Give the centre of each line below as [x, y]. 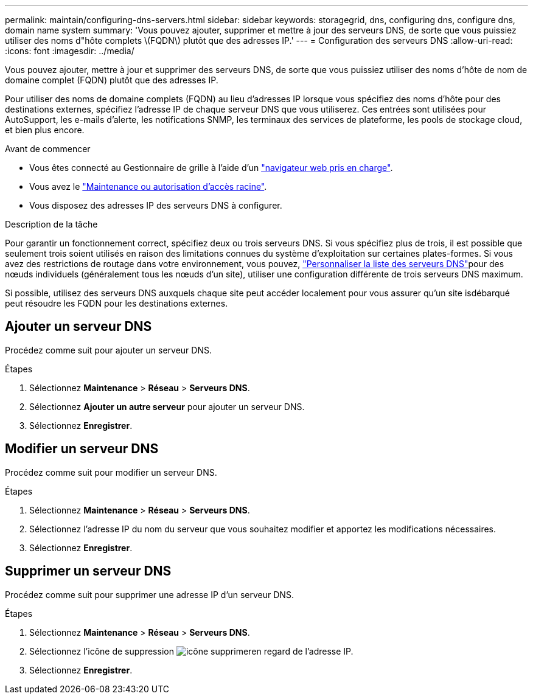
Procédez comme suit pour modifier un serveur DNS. [111, 472]
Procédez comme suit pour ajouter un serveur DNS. [108, 350]
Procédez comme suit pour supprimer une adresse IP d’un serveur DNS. [149, 594]
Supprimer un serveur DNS [88, 571]
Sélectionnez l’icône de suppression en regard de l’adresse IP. [191, 651]
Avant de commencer [48, 149]
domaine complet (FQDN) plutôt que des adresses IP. [112, 80]
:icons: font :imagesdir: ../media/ [70, 51]
